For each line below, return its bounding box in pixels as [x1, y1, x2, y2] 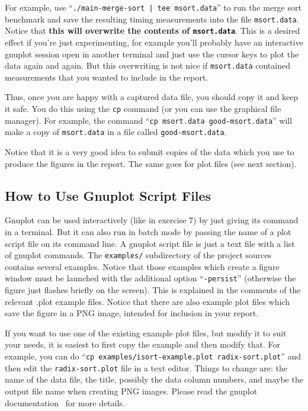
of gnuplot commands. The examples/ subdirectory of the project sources [5, 249, 272, 261]
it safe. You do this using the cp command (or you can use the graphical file [5, 102, 281, 114]
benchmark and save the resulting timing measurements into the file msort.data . [5, 12, 299, 25]
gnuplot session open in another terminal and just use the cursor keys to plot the [5, 47, 299, 60]
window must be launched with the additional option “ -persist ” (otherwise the [5, 272, 296, 284]
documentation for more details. [5, 396, 125, 409]
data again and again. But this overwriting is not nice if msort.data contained [5, 59, 290, 72]
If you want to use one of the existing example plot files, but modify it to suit [5, 326, 287, 339]
